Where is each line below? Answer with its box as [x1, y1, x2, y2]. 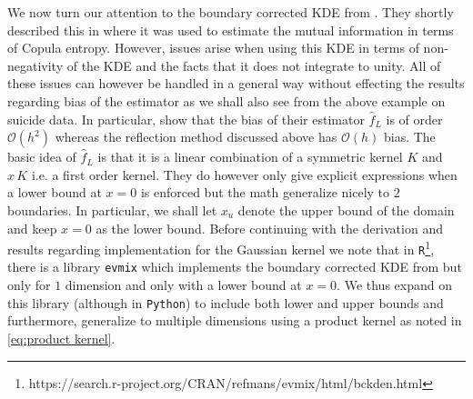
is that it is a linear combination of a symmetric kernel [97, 147, 403, 166]
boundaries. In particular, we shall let [7, 200, 217, 219]
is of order [386, 109, 443, 128]
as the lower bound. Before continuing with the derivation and [96, 218, 443, 237]
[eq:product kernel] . [7, 328, 116, 347]
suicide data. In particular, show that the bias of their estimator [7, 109, 365, 128]
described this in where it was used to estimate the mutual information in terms [7, 20, 454, 39]
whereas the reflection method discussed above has [55, 127, 337, 146]
